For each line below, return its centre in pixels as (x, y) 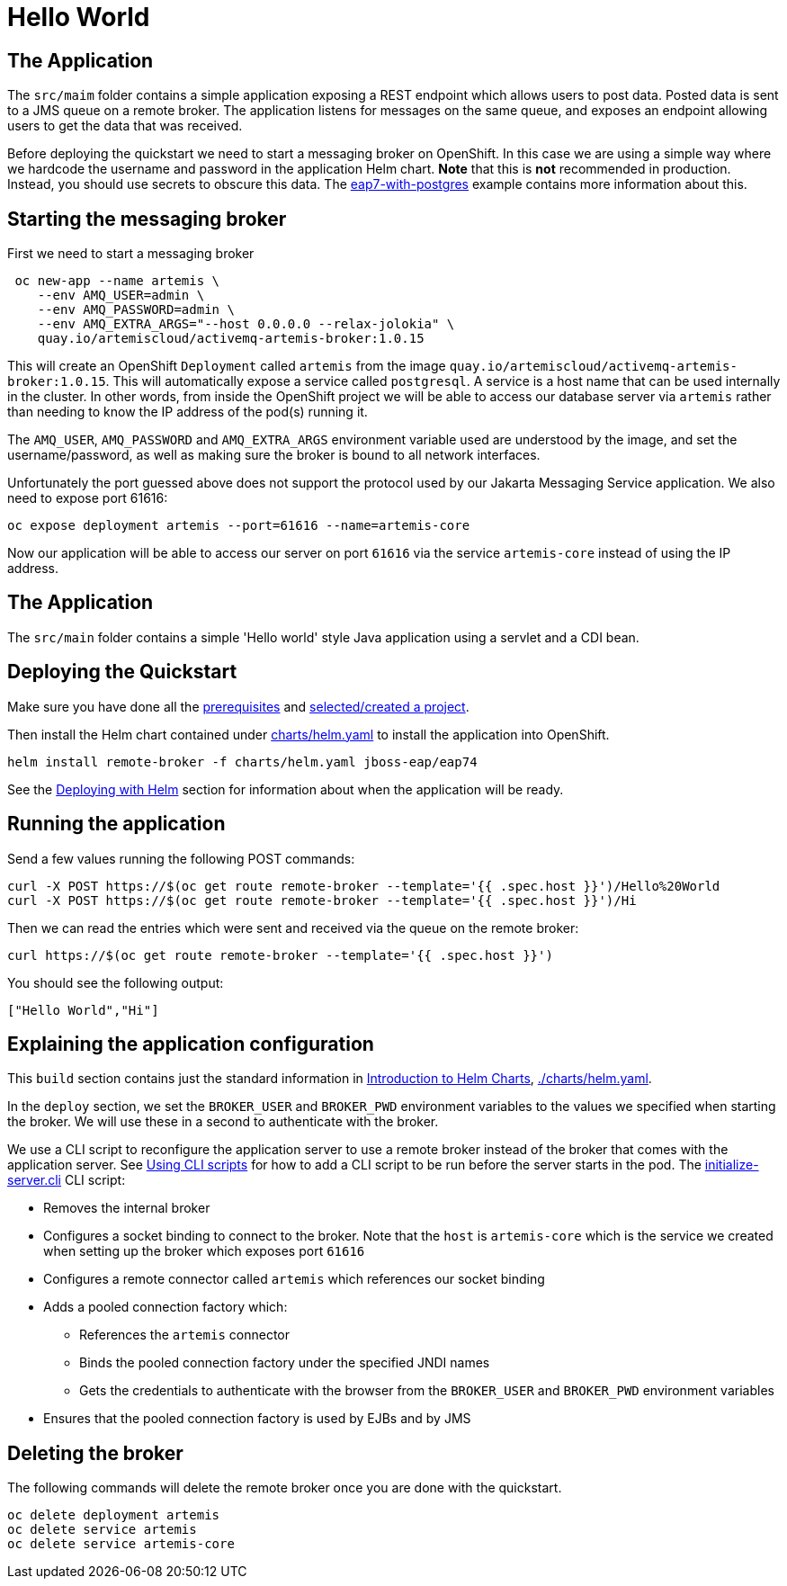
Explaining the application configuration (191, 1044)
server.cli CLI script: (67, 1180)
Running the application (116, 824)
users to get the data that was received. (125, 126)
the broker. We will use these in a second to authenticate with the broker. (223, 1122)
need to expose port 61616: (88, 498)
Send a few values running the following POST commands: (181, 858)
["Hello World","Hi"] (83, 1010)
